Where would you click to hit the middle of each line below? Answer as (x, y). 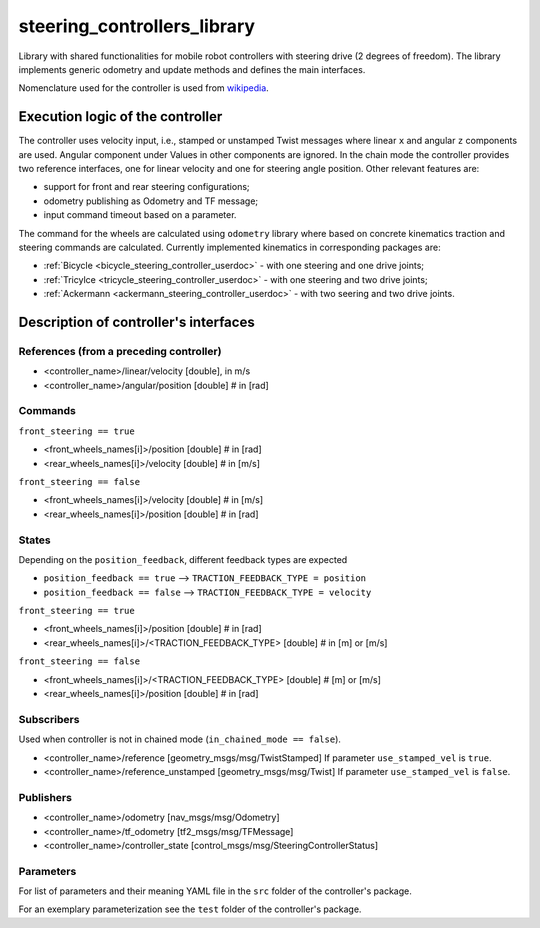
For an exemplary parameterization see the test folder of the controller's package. (190, 909)
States (35, 540)
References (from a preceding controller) (120, 351)
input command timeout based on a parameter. (140, 215)
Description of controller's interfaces (136, 321)
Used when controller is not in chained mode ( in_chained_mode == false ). (180, 739)
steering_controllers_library (136, 26)
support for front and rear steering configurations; (146, 187)
